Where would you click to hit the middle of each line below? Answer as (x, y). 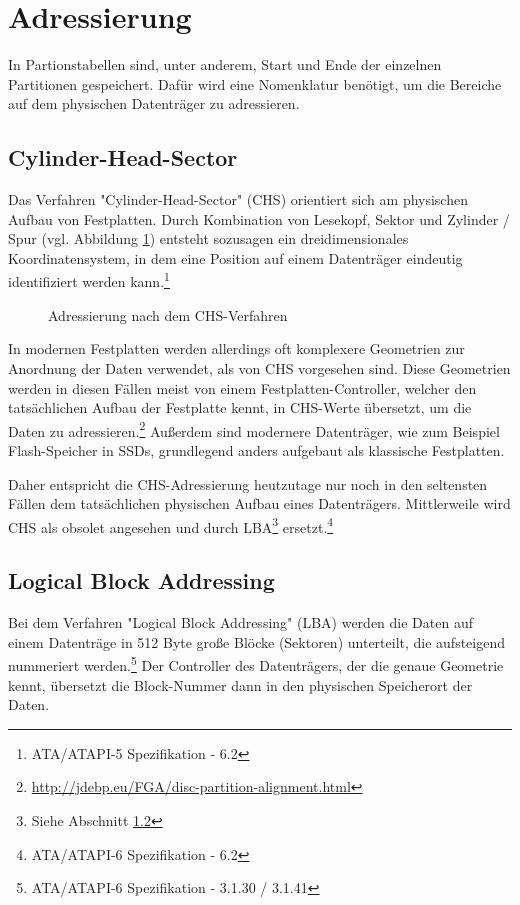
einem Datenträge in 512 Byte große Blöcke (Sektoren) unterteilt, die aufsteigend (257, 641)
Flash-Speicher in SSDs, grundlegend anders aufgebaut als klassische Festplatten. (256, 449)
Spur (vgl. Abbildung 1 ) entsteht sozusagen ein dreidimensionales (208, 238)
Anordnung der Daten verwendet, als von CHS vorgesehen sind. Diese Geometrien (259, 367)
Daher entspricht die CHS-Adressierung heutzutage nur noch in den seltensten (248, 483)
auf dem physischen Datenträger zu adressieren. (154, 103)
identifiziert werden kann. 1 (89, 280)
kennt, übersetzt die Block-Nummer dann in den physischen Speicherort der (240, 684)
